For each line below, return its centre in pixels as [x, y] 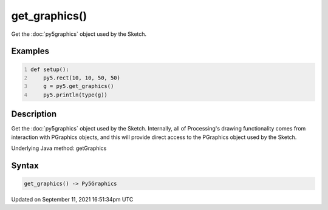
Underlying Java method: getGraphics [59, 148]
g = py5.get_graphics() [79, 86]
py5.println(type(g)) [75, 95]
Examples [30, 51]
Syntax [25, 165]
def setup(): [50, 69]
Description [34, 114]
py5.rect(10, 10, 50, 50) [82, 78]
